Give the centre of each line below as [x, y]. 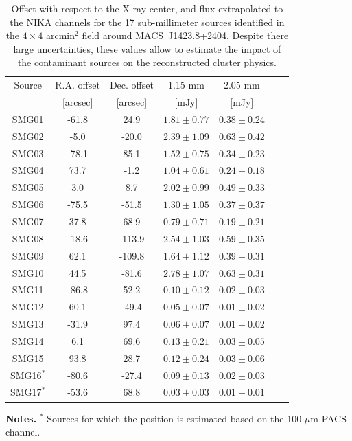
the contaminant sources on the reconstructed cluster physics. [147, 62]
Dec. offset [131, 85]
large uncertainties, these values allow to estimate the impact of [147, 48]
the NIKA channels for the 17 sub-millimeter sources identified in [147, 22]
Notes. [21, 418]
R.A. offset [78, 85]
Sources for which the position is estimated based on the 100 [174, 418]
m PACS [329, 418]
